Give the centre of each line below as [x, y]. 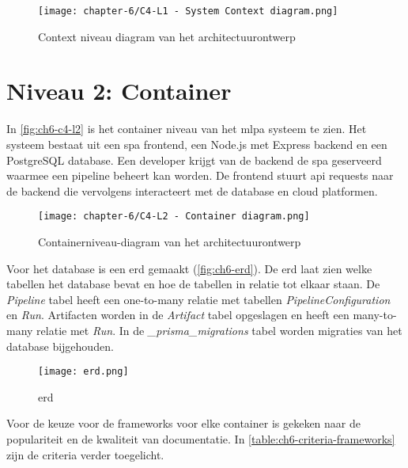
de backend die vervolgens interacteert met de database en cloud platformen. [192, 190]
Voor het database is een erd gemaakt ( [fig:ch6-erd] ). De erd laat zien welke [189, 268]
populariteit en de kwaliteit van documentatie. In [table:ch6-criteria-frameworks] [201, 439]
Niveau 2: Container [119, 91]
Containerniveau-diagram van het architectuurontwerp [170, 242]
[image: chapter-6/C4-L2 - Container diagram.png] [174, 217]
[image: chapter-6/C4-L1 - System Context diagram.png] [188, 11]
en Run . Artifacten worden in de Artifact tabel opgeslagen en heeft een [178, 315]
